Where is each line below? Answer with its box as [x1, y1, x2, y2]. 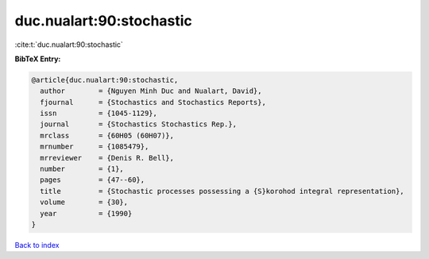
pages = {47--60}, [40, 176, 145, 184]
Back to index [14, 240, 60, 249]
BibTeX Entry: [14, 54, 61, 64]
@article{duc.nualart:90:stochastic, [31, 75, 179, 84]
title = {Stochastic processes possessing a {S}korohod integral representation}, [40, 187, 404, 195]
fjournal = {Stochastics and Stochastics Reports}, [40, 98, 266, 106]
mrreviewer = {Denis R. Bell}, [40, 153, 175, 162]
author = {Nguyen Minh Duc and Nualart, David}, [40, 87, 262, 95]
